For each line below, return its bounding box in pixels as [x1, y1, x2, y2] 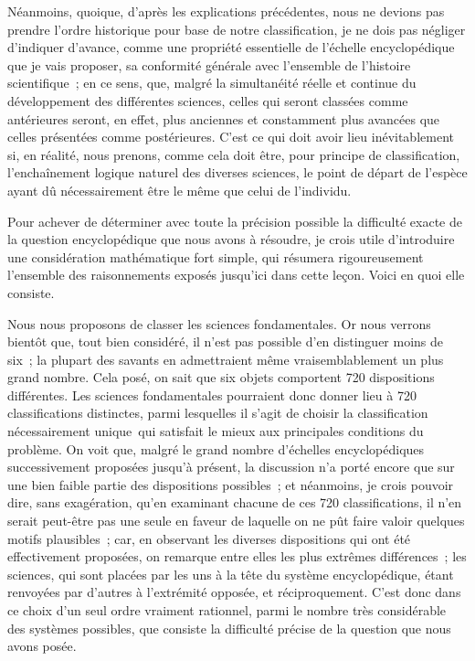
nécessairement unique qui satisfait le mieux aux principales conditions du [7, 421, 424, 441]
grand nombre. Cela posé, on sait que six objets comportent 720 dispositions [7, 368, 435, 387]
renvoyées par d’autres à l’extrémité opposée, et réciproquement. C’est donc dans [7, 582, 461, 602]
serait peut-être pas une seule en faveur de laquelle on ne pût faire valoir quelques [7, 511, 465, 530]
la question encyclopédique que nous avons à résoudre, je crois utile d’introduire [7, 229, 455, 249]
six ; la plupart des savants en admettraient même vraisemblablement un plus [7, 349, 444, 368]
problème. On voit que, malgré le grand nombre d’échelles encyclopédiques [7, 439, 425, 458]
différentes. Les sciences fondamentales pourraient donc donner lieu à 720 [7, 385, 417, 404]
